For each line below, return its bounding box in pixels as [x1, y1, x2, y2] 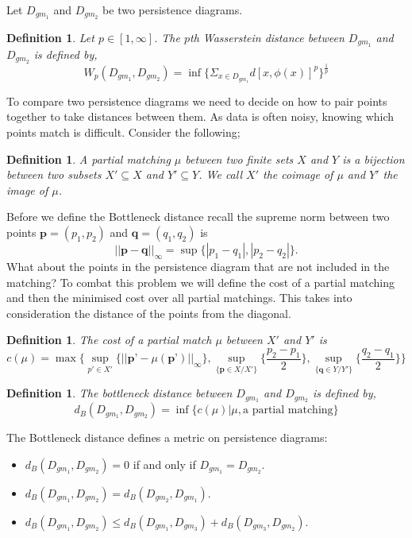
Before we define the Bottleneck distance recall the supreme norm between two [6, 208, 390, 225]
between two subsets [6, 166, 102, 183]
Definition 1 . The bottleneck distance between [6, 385, 233, 401]
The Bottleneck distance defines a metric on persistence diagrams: [6, 429, 328, 446]
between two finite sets [185, 150, 294, 167]
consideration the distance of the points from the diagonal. [6, 304, 291, 321]
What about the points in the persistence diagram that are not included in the [6, 257, 390, 274]
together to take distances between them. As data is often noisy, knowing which [6, 108, 395, 125]
